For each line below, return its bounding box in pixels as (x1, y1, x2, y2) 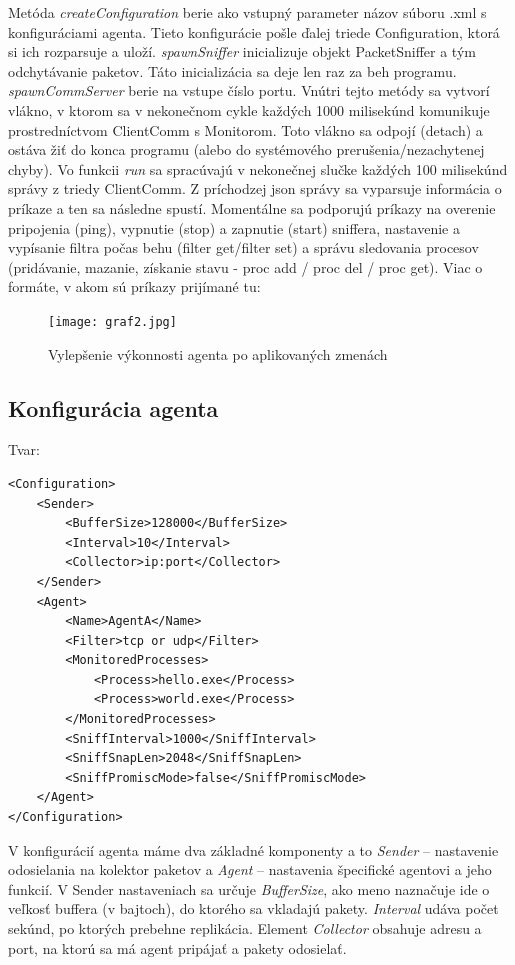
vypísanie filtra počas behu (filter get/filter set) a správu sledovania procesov (8, 237, 479, 258)
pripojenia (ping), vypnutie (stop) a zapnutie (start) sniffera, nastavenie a (8, 217, 460, 238)
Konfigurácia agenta (8, 392, 219, 423)
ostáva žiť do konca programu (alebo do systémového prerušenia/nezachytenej (8, 139, 485, 160)
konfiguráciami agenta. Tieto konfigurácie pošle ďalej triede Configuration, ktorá (8, 21, 500, 42)
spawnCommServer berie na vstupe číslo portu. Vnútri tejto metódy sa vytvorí (8, 80, 490, 101)
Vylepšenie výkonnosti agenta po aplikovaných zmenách (48, 343, 388, 364)
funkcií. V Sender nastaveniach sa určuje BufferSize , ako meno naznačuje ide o (8, 878, 490, 899)
